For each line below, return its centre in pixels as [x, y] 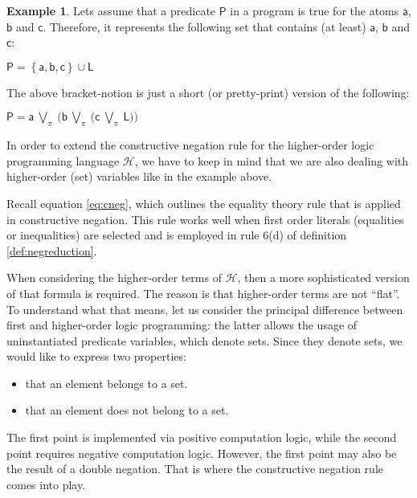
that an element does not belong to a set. [127, 410]
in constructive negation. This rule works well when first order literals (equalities [205, 219]
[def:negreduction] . [52, 250]
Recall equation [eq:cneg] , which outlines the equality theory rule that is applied [204, 203]
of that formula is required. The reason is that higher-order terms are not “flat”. [203, 293]
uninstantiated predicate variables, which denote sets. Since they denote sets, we [204, 340]
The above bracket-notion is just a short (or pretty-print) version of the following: [208, 92]
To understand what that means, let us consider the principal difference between [205, 309]
